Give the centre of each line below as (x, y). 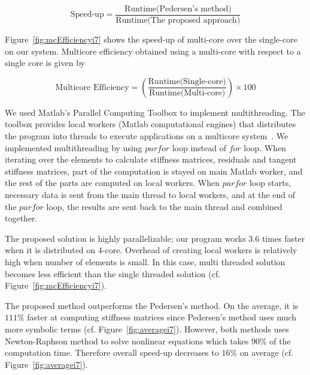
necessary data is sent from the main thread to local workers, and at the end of (150, 194)
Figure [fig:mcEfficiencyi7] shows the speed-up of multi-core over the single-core (151, 39)
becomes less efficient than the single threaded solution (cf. (113, 273)
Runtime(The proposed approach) (178, 21)
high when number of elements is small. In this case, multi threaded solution (145, 261)
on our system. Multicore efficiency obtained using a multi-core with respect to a (153, 51)
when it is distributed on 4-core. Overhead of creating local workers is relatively (151, 250)
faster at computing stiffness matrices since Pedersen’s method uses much (162, 317)
